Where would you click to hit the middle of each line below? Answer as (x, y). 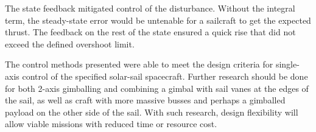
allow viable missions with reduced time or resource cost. (111, 124)
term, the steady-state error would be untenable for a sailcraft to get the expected (158, 20)
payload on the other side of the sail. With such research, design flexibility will (152, 112)
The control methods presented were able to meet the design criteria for (139, 64)
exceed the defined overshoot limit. (70, 43)
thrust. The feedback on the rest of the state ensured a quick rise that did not (150, 32)
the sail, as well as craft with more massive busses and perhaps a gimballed (145, 100)
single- (287, 64)
